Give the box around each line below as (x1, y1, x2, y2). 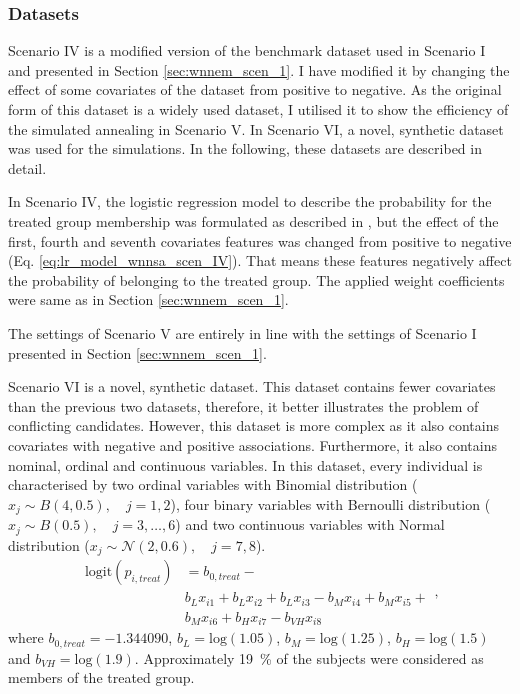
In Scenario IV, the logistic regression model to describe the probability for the (8, 191, 492, 212)
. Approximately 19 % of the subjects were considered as (134, 647, 484, 668)
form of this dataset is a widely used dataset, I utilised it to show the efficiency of (8, 99, 509, 119)
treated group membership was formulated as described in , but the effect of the (8, 210, 499, 231)
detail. (8, 157, 47, 178)
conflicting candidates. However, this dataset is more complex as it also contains (8, 415, 499, 436)
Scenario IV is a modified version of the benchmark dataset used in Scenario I (8, 40, 486, 61)
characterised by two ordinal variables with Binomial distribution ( (8, 474, 418, 495)
